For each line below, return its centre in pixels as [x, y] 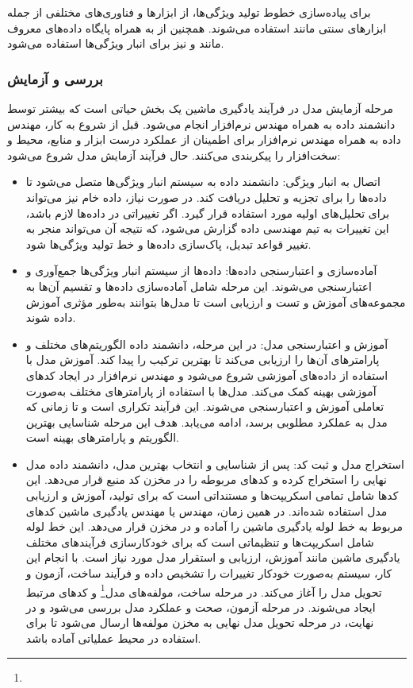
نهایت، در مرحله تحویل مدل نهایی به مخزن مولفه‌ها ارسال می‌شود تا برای [200, 622]
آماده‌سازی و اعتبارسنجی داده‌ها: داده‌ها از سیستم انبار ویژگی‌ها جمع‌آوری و [201, 271]
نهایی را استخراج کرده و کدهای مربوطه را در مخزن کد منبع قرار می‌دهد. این [206, 479]
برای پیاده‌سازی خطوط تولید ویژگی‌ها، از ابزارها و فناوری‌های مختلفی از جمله [189, 12]
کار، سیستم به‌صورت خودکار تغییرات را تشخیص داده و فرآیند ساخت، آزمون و [209, 573]
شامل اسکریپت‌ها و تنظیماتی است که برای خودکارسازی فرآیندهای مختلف [200, 541]
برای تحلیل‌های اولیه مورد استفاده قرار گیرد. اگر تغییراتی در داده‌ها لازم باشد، [208, 213]
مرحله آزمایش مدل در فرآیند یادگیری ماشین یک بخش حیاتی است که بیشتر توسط [201, 108]
